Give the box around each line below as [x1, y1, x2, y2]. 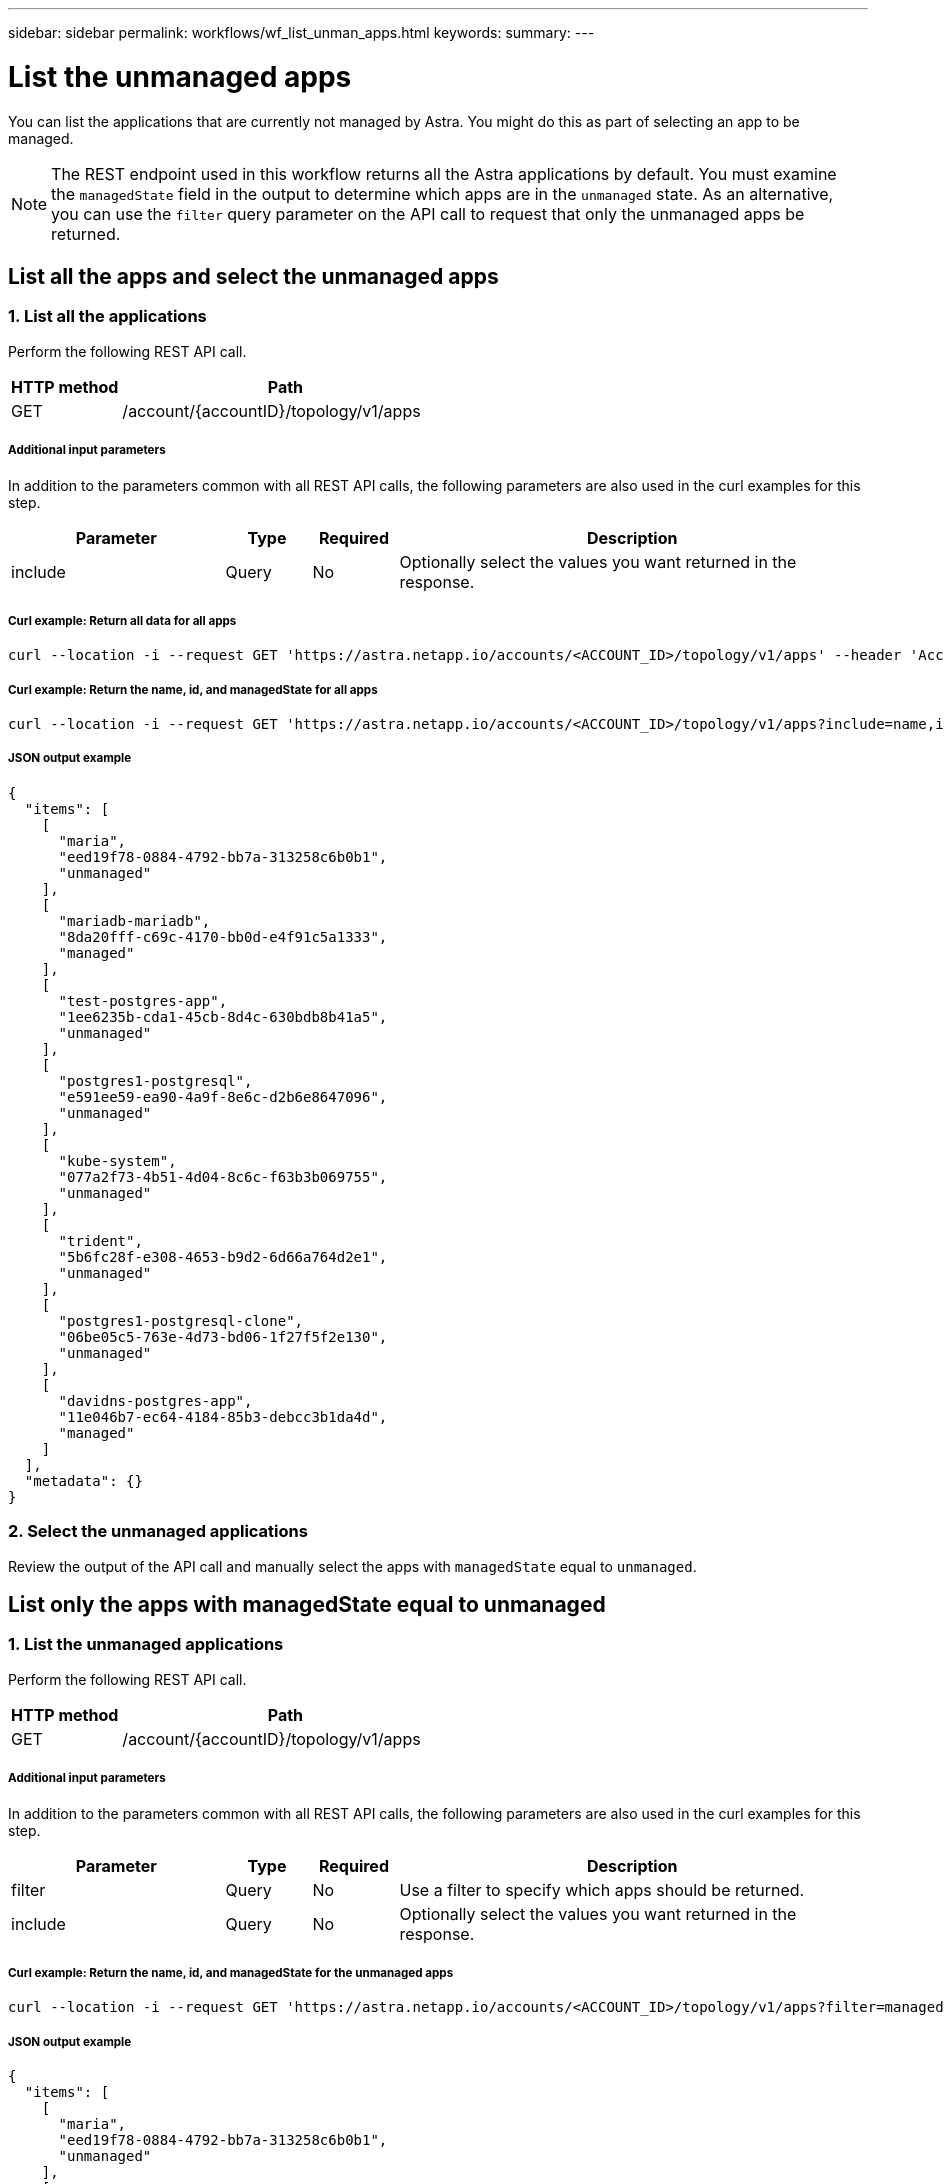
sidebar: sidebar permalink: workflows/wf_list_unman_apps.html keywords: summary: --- [8, 24, 595, 41]
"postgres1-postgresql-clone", [58, 1312, 304, 1329]
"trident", [58, 1232, 143, 1249]
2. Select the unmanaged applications [8, 1521, 308, 1542]
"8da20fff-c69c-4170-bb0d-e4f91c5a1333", [58, 928, 388, 945]
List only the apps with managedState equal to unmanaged [8, 1592, 606, 1618]
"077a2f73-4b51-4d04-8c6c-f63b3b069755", [58, 1168, 388, 1185]
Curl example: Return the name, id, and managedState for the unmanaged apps [8, 1965, 454, 1980]
